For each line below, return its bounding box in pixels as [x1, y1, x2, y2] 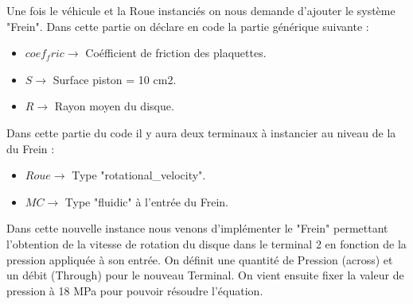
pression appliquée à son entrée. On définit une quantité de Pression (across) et [6, 251, 393, 267]
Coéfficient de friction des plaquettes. [85, 44, 267, 61]
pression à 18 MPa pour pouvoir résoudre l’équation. [6, 282, 263, 298]
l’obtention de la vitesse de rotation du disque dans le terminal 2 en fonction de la [6, 235, 407, 252]
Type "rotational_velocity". [72, 167, 206, 183]
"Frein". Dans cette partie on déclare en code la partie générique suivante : [6, 17, 369, 34]
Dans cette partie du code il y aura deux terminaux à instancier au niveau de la [6, 124, 396, 140]
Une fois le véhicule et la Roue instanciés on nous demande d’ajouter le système [6, 2, 395, 18]
